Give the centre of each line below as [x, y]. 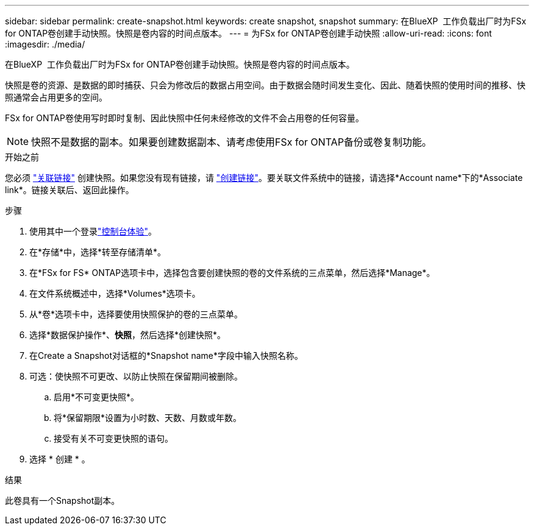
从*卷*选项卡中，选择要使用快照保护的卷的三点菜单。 [136, 314]
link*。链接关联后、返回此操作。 [69, 190]
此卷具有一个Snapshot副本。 [62, 500]
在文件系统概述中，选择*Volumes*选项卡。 [115, 293]
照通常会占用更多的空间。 [56, 97]
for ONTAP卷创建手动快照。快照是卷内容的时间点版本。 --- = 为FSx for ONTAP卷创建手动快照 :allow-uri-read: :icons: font [248, 33]
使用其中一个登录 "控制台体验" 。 [93, 231]
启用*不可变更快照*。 [97, 397]
